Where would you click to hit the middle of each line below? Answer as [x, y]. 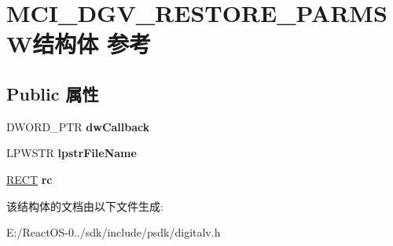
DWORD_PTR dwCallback [78, 126]
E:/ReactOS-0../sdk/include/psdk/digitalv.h [114, 232]
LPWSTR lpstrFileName [72, 153]
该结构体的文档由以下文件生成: [85, 206]
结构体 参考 [92, 44]
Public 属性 [53, 93]
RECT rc [29, 179]
